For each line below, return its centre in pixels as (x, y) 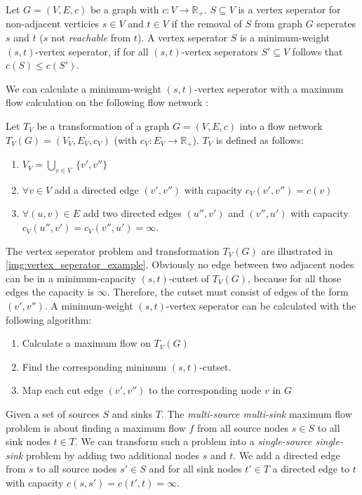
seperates (336, 24)
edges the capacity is (50, 292)
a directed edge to (311, 469)
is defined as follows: (260, 139)
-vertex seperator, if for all (92, 51)
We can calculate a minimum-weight (84, 88)
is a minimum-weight (284, 38)
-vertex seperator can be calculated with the (261, 306)
